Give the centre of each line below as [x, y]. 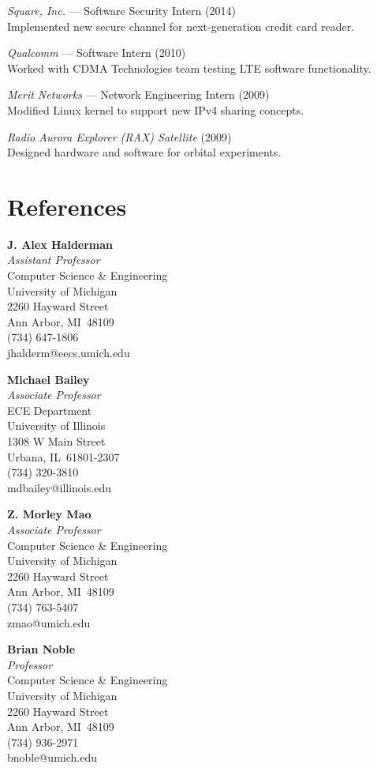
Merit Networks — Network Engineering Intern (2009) [138, 94]
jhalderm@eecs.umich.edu [69, 353]
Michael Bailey [49, 379]
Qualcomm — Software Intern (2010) [97, 53]
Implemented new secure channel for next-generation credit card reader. [181, 26]
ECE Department [50, 410]
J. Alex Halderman [60, 244]
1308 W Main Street [56, 441]
